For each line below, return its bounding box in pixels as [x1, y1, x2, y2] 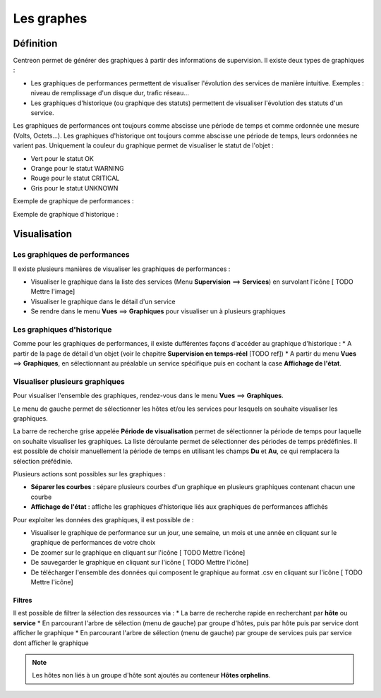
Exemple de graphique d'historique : [13, 210, 119, 218]
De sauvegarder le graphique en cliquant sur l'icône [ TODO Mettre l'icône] [30, 558, 249, 567]
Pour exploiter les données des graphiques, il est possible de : [13, 515, 194, 524]
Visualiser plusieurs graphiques [13, 376, 125, 386]
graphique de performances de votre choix [30, 538, 156, 547]
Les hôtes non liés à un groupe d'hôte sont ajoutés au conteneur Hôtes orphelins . [32, 671, 271, 680]
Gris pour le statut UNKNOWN [30, 183, 119, 192]
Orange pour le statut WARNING [30, 164, 124, 172]
